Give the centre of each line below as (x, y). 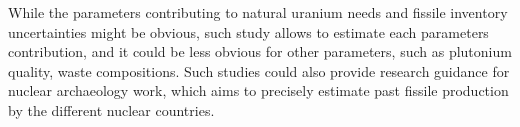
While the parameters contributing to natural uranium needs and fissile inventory (258, 12)
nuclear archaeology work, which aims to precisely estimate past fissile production (258, 90)
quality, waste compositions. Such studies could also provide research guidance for (259, 70)
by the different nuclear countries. (111, 109)
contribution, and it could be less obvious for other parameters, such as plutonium (260, 51)
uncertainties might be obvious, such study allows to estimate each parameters (248, 31)
